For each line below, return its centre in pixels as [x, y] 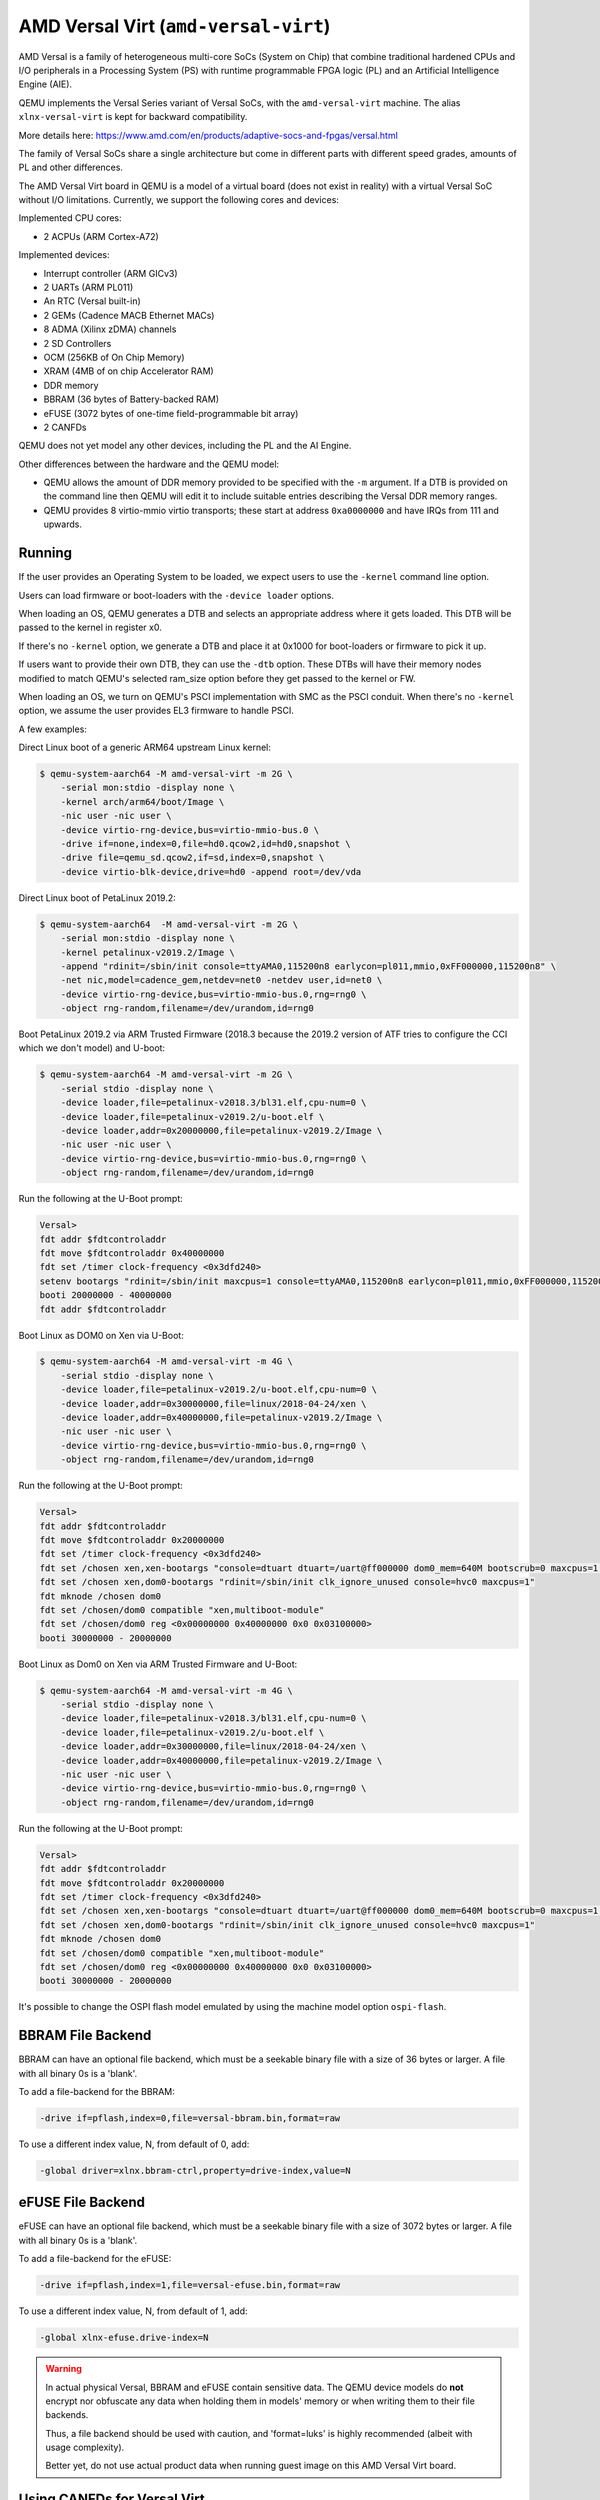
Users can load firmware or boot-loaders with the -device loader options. [176, 595]
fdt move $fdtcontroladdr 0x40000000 [132, 1253]
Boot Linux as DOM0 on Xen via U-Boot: [101, 1335]
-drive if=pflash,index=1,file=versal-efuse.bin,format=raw [190, 2285]
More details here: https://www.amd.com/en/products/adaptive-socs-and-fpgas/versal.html [208, 135]
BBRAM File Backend [85, 2035]
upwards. [62, 524]
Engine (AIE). [45, 84]
